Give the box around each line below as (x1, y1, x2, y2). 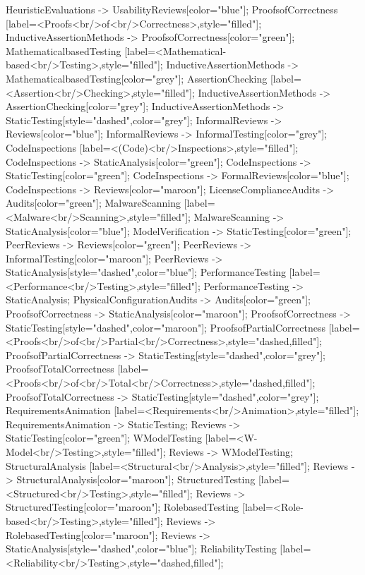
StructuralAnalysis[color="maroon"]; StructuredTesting (16, 472, 256, 487)
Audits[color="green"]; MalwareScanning (6, 195, 181, 210)
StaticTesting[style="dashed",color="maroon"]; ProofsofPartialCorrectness (6, 320, 325, 334)
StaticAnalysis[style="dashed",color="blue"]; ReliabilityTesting (6, 541, 277, 556)
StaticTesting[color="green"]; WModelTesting (6, 430, 202, 445)
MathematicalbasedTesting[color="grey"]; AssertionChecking (6, 71, 268, 85)
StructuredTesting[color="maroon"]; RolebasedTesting (6, 500, 239, 514)
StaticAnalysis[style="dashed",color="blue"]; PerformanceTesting (6, 265, 286, 279)
